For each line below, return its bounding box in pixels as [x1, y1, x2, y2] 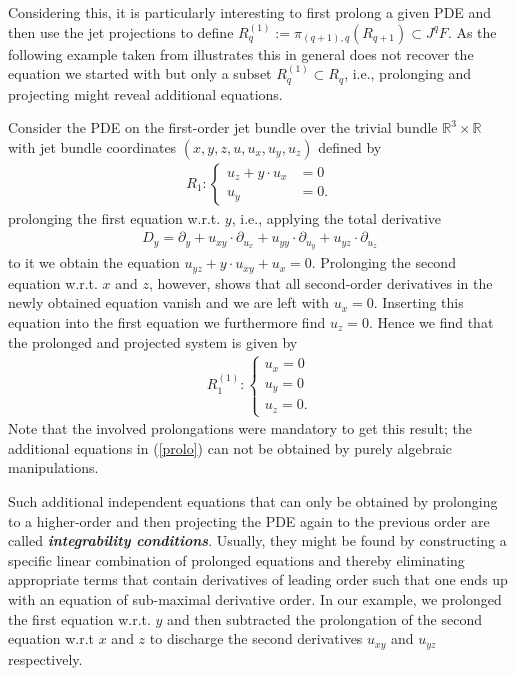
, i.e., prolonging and [344, 63, 471, 84]
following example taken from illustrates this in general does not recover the [8, 43, 474, 64]
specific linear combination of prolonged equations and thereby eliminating [8, 549, 465, 570]
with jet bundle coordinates [8, 136, 177, 157]
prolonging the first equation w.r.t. [8, 207, 221, 228]
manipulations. [8, 457, 99, 478]
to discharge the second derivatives [149, 628, 363, 649]
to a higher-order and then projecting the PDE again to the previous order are [8, 510, 490, 531]
